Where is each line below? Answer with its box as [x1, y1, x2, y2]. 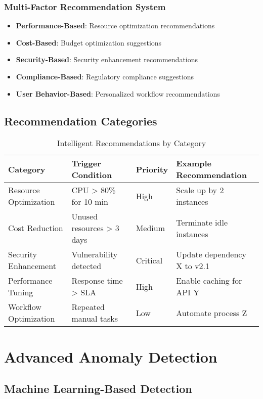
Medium [136, 222, 165, 234]
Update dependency [176, 248, 246, 260]
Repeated [71, 301, 105, 313]
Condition [71, 169, 112, 181]
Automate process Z [176, 306, 247, 319]
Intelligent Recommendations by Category [57, 137, 206, 149]
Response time [71, 275, 123, 287]
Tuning [8, 286, 33, 298]
